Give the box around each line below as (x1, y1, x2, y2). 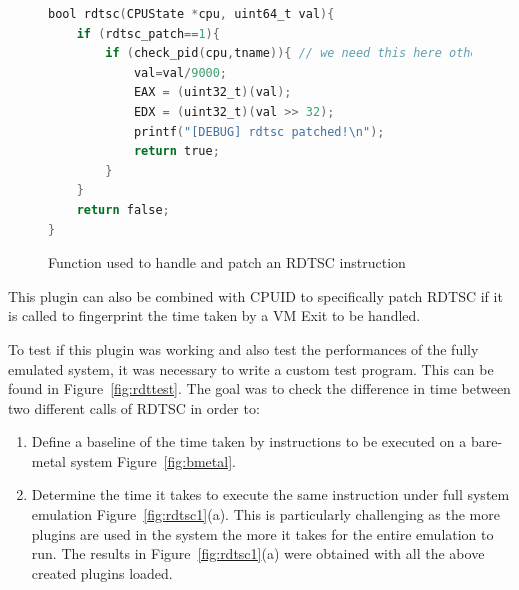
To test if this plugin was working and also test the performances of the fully (8, 338, 479, 359)
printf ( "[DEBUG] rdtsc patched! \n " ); (133, 124, 385, 139)
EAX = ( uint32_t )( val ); (133, 85, 292, 100)
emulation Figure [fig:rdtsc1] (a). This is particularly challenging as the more (31, 504, 500, 525)
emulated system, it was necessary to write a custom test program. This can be (8, 358, 494, 379)
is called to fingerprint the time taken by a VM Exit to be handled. (8, 305, 421, 326)
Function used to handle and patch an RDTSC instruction (48, 252, 406, 273)
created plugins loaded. (31, 562, 173, 583)
